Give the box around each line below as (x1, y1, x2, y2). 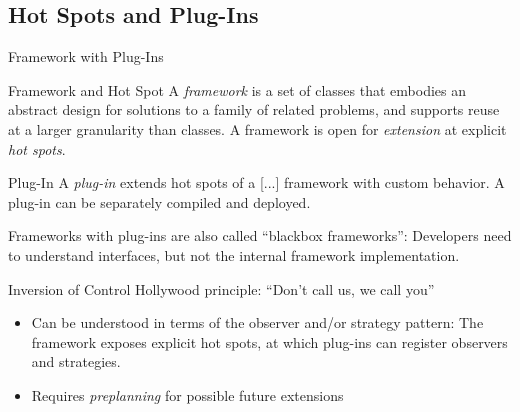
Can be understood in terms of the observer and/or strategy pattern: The (31, 312, 484, 333)
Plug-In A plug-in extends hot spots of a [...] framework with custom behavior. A (8, 172, 505, 193)
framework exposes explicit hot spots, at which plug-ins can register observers (31, 331, 508, 352)
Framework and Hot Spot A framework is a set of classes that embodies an (8, 79, 466, 100)
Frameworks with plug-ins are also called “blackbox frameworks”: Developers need (8, 225, 512, 246)
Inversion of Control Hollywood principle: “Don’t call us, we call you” (8, 278, 435, 299)
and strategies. (31, 351, 121, 372)
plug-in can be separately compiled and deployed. (8, 191, 311, 212)
